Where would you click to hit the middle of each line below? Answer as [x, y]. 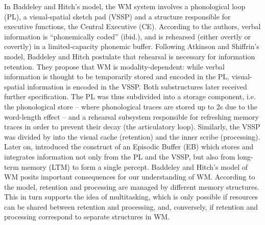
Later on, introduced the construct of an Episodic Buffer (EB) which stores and [129, 147]
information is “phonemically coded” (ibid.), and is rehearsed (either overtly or [128, 36]
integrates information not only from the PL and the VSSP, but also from [120, 156]
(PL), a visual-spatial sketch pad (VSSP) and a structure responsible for [117, 16]
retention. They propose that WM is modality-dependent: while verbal [114, 66]
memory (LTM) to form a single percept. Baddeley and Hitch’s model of [135, 166]
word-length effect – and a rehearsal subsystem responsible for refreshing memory [131, 116]
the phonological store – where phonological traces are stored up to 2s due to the [131, 106]
